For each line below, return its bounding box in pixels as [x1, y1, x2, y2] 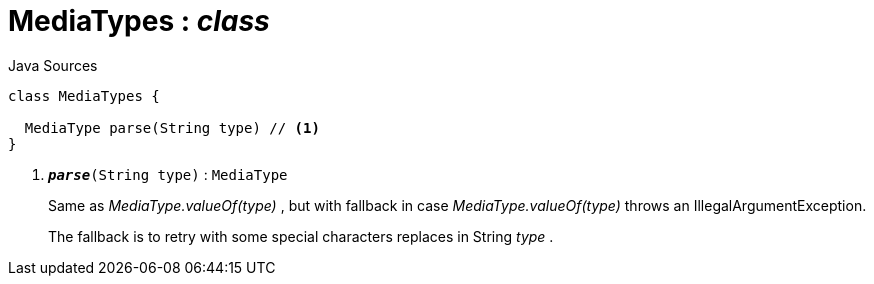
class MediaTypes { [8, 87, 160, 104]
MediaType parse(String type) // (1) [24, 119, 320, 136]
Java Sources [8, 56, 98, 74]
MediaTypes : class [8, 4, 270, 38]
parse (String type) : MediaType [48, 165, 288, 183]
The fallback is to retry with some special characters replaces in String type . [48, 227, 554, 245]
